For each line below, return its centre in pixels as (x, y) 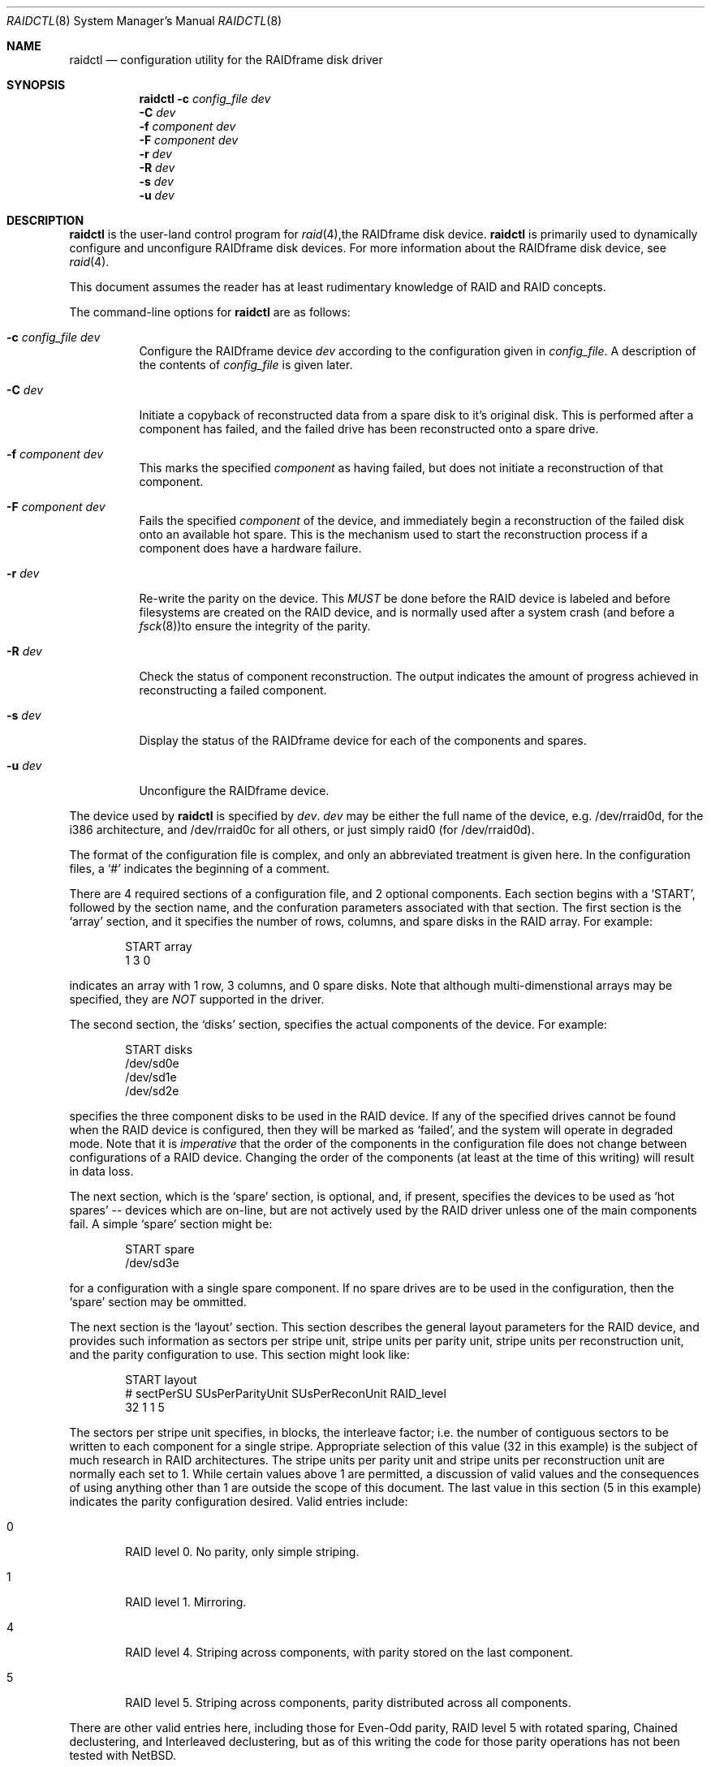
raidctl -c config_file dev (205, 99)
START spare (160, 1249)
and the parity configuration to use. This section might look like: (239, 1354)
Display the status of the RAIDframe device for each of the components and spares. (363, 740)
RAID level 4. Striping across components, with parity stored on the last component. (349, 1652)
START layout (161, 1380)
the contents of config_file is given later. (246, 365)
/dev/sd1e (151, 1077)
